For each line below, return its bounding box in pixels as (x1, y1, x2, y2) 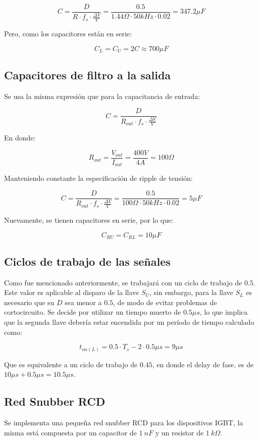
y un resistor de (155, 427, 204, 437)
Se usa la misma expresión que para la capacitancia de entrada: (4, 90, 200, 101)
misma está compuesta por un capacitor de (4, 427, 137, 437)
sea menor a (65, 297, 102, 307)
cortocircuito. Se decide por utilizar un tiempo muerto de (4, 307, 181, 317)
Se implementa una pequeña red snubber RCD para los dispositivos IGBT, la (4, 417, 243, 428)
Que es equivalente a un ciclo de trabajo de (4, 359, 138, 369)
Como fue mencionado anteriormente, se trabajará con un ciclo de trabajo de (4, 277, 242, 287)
